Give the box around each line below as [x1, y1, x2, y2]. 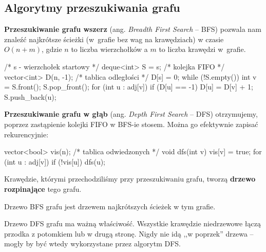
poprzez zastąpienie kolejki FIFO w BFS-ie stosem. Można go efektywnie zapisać [4, 118, 258, 129]
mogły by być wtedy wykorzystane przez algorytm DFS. [4, 238, 181, 249]
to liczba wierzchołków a [71, 44, 148, 55]
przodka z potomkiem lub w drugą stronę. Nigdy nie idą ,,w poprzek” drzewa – [4, 228, 254, 239]
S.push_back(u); [4, 91, 56, 102]
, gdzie [41, 44, 62, 55]
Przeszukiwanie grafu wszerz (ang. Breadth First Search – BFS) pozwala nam [4, 24, 261, 34]
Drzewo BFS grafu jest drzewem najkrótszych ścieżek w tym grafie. [4, 201, 216, 211]
